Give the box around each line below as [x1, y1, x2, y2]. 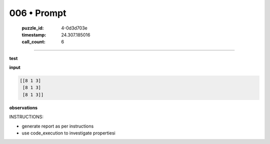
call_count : [21, 39, 46, 45]
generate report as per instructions [21, 123, 94, 129]
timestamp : [21, 31, 46, 37]
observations [9, 104, 37, 110]
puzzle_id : [21, 25, 44, 31]
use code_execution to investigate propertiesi [21, 130, 115, 136]
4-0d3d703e [61, 25, 87, 31]
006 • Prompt [9, 7, 66, 18]
